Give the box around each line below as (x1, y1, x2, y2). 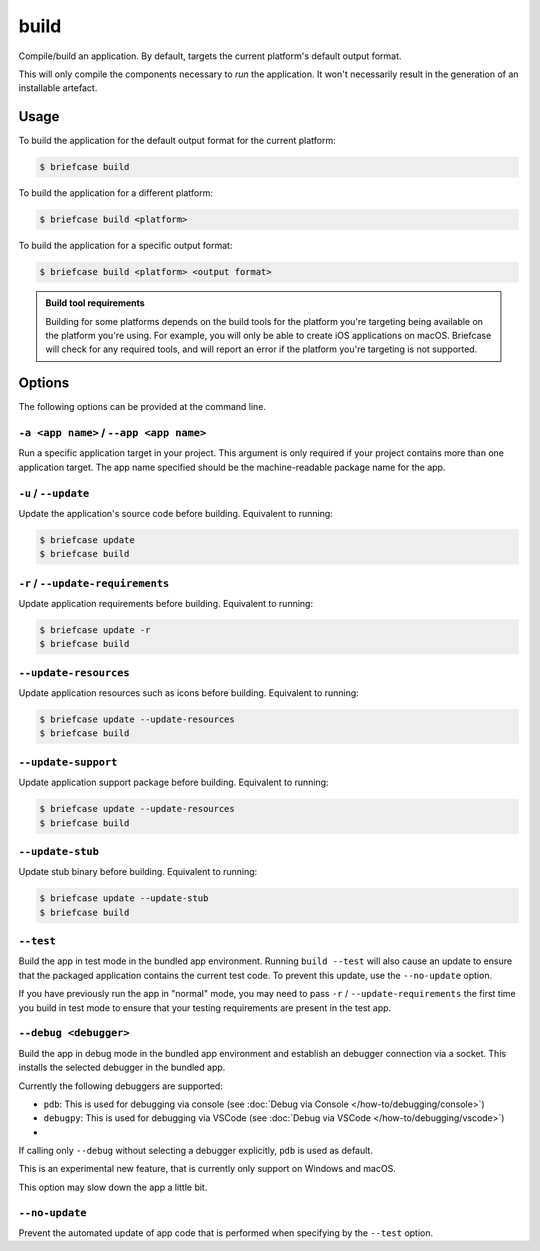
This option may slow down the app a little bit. (18, 1181, 208, 1193)
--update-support (18, 755, 118, 769)
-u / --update (18, 486, 90, 500)
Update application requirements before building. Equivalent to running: (18, 598, 314, 609)
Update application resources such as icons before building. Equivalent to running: (18, 687, 359, 699)
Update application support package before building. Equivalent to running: (18, 776, 329, 789)
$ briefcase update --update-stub (39, 893, 209, 904)
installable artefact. (18, 82, 98, 94)
